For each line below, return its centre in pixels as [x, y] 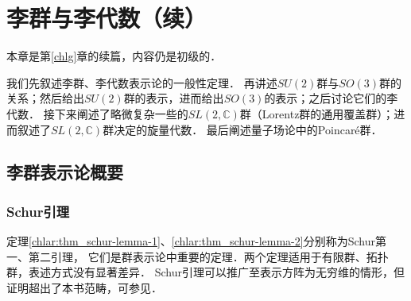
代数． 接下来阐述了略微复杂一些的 [97, 113]
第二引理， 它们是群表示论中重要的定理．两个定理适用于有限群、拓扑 [208, 256]
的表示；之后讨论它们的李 [331, 98]
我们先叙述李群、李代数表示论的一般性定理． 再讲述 [142, 82]
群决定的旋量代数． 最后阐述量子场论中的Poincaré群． [242, 129]
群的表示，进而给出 [174, 98]
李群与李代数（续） [107, 18]
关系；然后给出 [45, 98]
